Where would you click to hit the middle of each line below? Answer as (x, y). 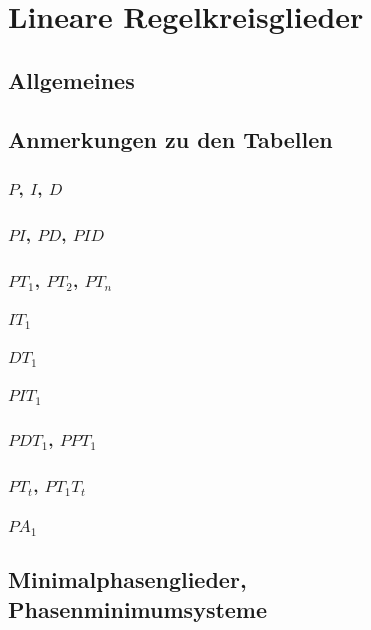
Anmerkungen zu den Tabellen (170, 138)
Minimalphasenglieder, (127, 579)
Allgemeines (71, 79)
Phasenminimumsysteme (138, 608)
